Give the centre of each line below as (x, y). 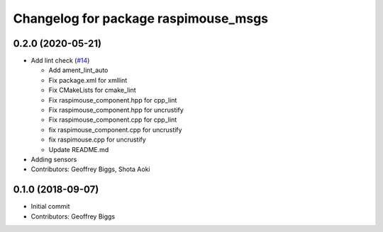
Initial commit (50, 207)
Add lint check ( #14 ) (60, 61)
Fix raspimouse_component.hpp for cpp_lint (113, 100)
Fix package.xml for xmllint (88, 80)
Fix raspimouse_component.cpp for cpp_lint (113, 120)
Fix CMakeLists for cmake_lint (92, 90)
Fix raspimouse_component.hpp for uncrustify (116, 110)
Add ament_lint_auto (78, 70)
